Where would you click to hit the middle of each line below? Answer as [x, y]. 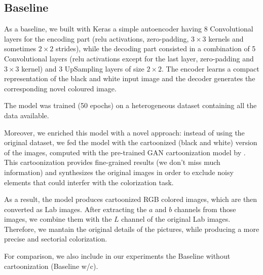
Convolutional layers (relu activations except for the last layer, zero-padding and [129, 58]
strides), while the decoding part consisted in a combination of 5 [156, 48]
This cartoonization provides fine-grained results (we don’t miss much [112, 162]
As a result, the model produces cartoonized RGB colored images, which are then [131, 199]
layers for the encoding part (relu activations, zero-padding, [97, 38]
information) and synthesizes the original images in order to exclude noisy [119, 172]
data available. [27, 115]
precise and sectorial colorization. [56, 239]
